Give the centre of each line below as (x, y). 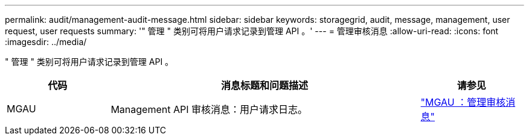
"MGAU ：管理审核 (463, 102)
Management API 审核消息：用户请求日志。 (209, 109)
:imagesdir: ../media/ (46, 42)
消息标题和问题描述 (264, 85)
